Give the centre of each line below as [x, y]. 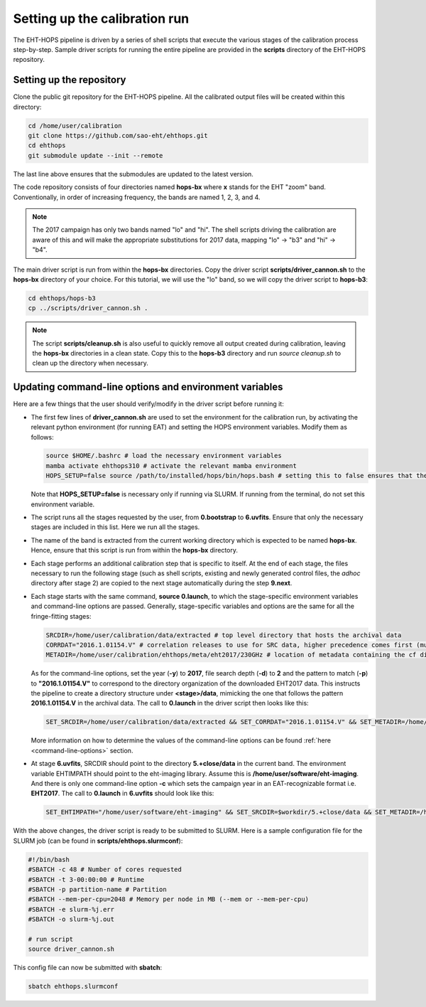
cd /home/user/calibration [75, 126]
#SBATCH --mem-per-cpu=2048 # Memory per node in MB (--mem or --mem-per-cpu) [168, 899]
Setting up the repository [70, 80]
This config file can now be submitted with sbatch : [88, 968]
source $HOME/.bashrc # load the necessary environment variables [164, 456]
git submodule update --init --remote [95, 155]
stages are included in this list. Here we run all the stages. [115, 527]
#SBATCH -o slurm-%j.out [71, 920]
